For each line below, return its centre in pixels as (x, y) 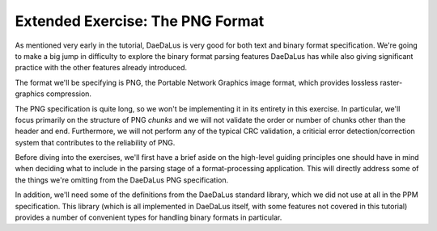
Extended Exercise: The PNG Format (140, 21)
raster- (391, 82)
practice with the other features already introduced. (101, 68)
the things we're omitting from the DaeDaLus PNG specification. (122, 180)
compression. (69, 94)
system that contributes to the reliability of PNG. (95, 142)
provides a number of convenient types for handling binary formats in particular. (148, 217)
